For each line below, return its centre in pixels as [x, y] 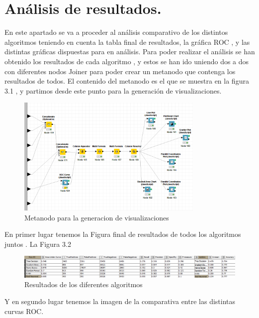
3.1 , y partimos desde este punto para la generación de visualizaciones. [113, 90]
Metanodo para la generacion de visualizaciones [97, 217]
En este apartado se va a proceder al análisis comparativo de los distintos [116, 32]
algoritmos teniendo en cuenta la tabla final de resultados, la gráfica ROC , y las [127, 42]
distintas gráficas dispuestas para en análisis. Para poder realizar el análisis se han [130, 52]
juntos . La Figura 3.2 [38, 244]
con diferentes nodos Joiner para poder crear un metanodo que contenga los [120, 71]
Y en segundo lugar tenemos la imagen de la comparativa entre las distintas [120, 301]
